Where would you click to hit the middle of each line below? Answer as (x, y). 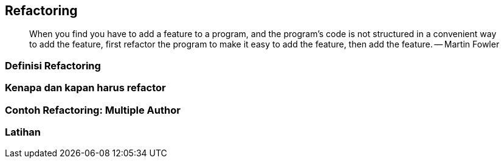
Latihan (23, 132)
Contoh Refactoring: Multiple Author (93, 110)
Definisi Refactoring (53, 65)
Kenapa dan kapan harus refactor (85, 88)
